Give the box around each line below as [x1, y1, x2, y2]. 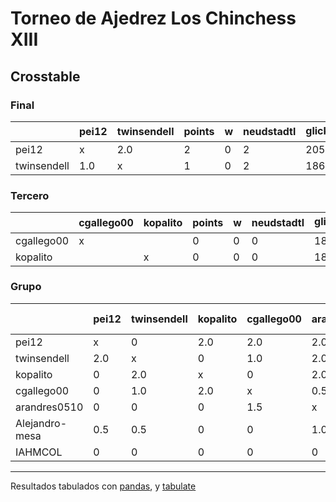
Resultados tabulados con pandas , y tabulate [10, 480, 197, 492]
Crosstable [10, 68, 81, 85]
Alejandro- [15, 416, 68, 430]
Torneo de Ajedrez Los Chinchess [10, 7, 297, 30]
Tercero [10, 188, 50, 202]
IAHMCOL [15, 445, 63, 459]
